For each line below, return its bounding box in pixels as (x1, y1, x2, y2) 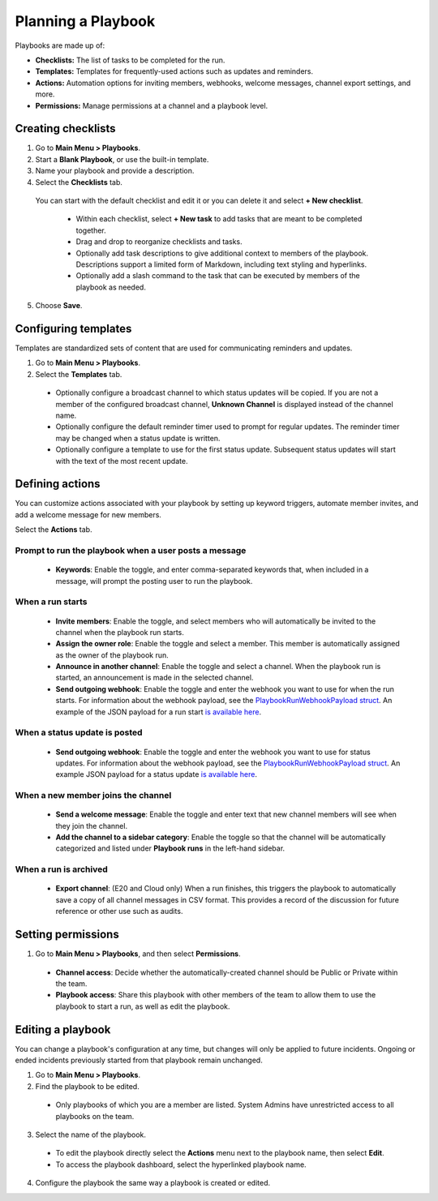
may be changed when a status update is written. (55, 433, 221, 443)
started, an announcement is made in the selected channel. (55, 673, 254, 683)
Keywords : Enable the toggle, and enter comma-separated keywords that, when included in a (55, 564, 369, 575)
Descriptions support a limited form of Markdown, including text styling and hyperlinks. (75, 260, 367, 269)
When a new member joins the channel (15, 790, 172, 801)
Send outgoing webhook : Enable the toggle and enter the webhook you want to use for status (55, 747, 371, 757)
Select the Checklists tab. (35, 177, 123, 187)
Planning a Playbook (15, 12, 156, 30)
